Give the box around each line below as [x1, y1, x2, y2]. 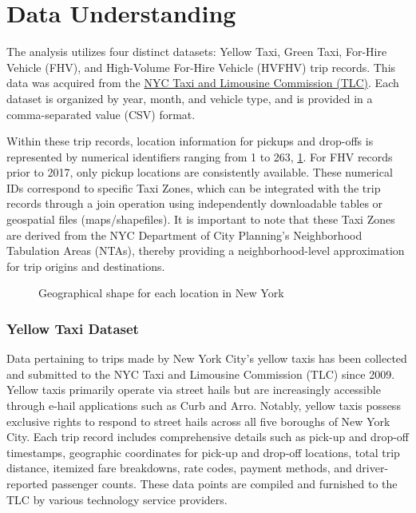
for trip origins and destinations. [6, 257, 165, 274]
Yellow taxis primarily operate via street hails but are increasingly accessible [6, 381, 381, 398]
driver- [355, 459, 389, 476]
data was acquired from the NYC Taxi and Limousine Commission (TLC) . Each [6, 74, 399, 91]
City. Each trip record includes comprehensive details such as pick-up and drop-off [6, 428, 409, 445]
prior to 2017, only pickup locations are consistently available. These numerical [6, 164, 393, 181]
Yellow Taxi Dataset [6, 318, 139, 338]
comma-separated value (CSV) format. [6, 105, 196, 122]
